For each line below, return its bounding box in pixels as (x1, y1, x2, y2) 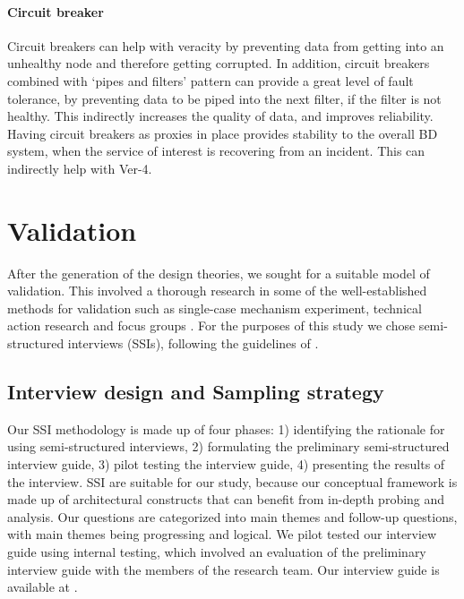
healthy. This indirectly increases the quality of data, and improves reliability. (7, 107, 434, 125)
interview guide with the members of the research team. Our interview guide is (7, 560, 440, 578)
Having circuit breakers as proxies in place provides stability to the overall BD (7, 124, 438, 142)
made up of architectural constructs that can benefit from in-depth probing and (7, 490, 445, 509)
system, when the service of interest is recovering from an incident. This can (7, 141, 425, 160)
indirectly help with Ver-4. (7, 158, 152, 177)
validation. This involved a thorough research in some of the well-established (7, 281, 427, 300)
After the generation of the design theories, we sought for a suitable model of (7, 263, 430, 282)
